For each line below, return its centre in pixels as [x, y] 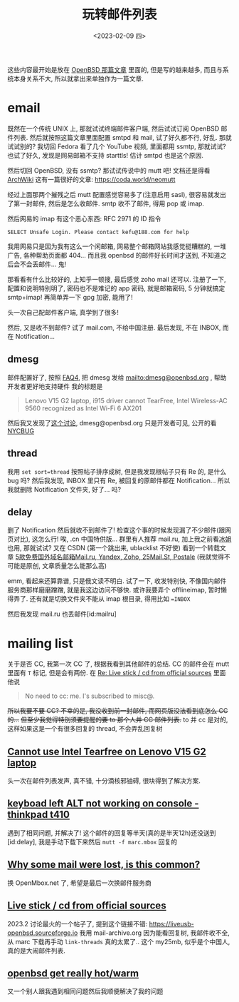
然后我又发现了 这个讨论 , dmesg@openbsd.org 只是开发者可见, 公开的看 [112, 422]
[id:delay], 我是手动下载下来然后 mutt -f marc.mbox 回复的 [92, 841]
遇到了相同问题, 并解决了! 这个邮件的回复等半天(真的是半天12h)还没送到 [112, 833]
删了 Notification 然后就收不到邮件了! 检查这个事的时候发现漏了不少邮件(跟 [116, 530]
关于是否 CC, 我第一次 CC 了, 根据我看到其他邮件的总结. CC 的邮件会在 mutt [118, 664]
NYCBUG [21, 431]
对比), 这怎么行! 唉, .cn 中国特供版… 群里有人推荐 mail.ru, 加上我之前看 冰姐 [122, 539]
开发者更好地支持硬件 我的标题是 [55, 386]
